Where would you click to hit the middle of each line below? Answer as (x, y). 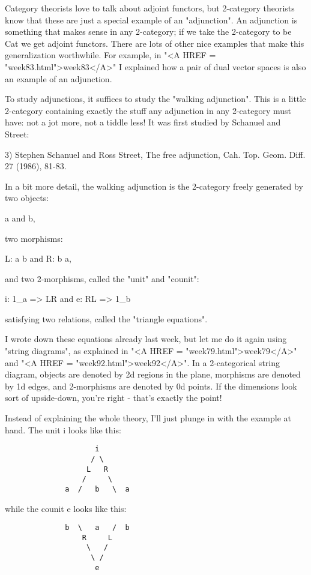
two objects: (27, 198)
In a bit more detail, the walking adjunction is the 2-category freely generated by (154, 186)
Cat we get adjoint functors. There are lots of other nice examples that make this (155, 43)
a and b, (20, 218)
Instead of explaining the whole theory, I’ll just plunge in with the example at (148, 418)
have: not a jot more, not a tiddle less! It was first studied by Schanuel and (143, 122)
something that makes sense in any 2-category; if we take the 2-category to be (148, 32)
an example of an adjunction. (59, 78)
